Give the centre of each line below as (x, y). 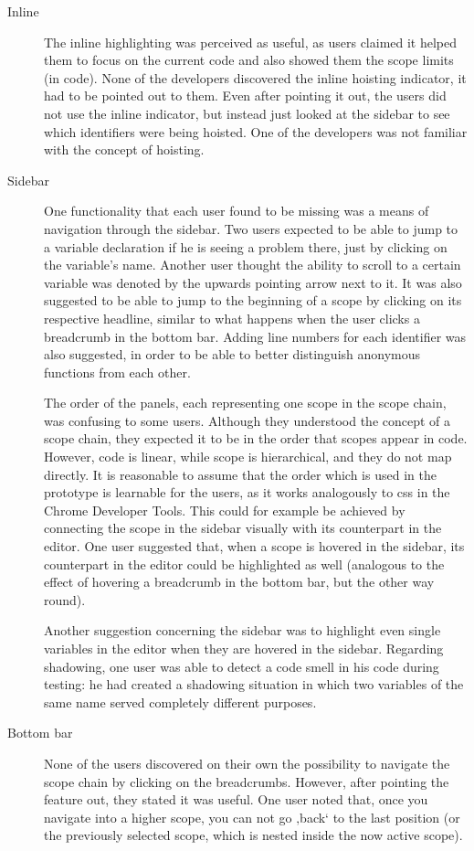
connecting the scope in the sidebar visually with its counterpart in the (243, 528)
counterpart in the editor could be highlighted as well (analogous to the (244, 564)
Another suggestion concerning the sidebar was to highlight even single (242, 630)
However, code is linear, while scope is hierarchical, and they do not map (248, 457)
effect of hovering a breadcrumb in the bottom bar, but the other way (239, 582)
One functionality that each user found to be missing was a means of (237, 211)
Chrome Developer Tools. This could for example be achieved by (225, 510)
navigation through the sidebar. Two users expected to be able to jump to (251, 228)
